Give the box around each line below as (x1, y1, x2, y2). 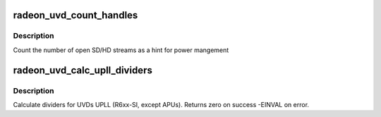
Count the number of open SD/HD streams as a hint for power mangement (13, 46, 229, 54)
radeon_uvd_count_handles (13, 9, 138, 21)
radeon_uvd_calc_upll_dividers (13, 64, 153, 76)
